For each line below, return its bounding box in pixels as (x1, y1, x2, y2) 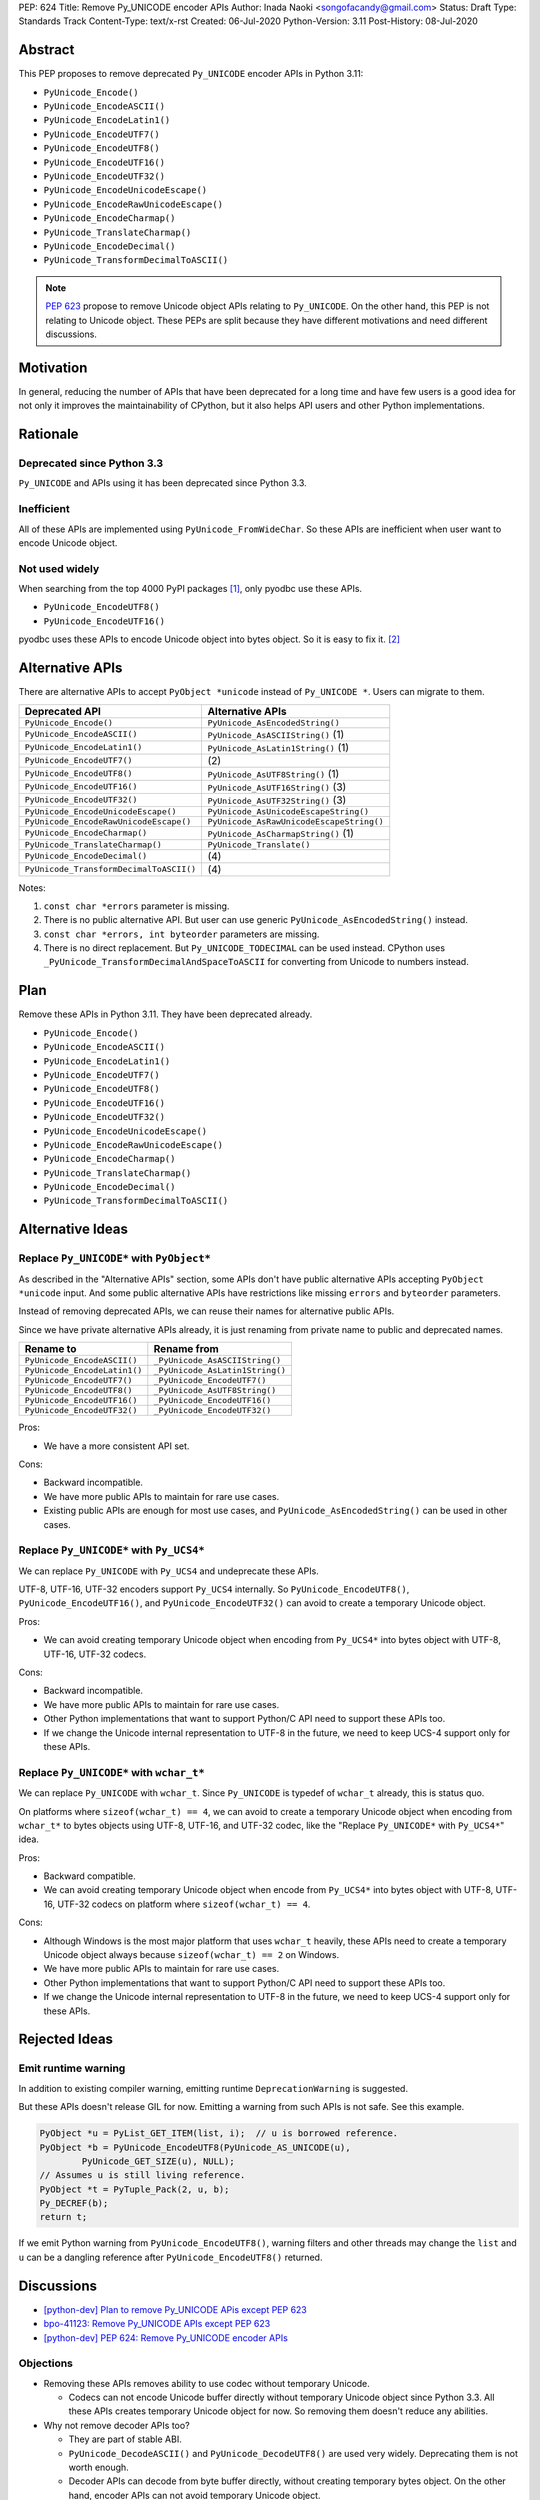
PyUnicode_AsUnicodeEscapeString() (207, 806, 370, 817)
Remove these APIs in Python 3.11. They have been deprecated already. (18, 1008, 313, 1020)
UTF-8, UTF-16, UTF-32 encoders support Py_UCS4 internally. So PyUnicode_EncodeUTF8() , (18, 1583, 410, 1595)
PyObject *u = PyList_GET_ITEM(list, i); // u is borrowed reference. (39, 2128, 399, 2139)
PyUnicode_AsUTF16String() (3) (207, 780, 347, 794)
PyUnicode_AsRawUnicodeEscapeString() (207, 816, 384, 827)
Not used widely (18, 561, 100, 575)
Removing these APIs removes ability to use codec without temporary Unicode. (43, 2377, 370, 2389)
